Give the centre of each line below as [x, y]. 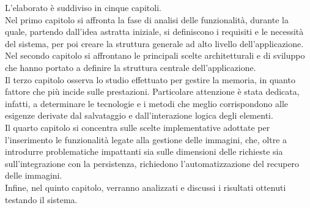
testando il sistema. [41, 199]
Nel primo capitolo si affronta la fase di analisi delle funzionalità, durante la [147, 19]
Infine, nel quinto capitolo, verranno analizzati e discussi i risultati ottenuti [146, 187]
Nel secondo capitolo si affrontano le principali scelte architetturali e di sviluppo [155, 55]
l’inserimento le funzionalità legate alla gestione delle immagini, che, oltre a [146, 139]
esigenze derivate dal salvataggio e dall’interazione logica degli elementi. [139, 115]
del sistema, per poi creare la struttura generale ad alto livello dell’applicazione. [154, 43]
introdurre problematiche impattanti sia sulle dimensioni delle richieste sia [144, 151]
